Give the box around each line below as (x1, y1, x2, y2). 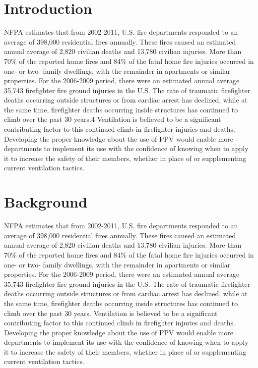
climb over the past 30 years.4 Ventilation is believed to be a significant (4, 114, 221, 124)
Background (4, 192, 88, 212)
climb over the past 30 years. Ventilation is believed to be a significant (4, 308, 218, 318)
